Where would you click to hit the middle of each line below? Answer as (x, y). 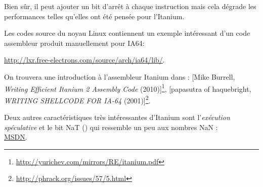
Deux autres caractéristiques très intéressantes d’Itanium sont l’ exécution (117, 117)
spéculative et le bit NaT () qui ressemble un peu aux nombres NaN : (111, 127)
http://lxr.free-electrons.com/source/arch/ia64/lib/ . (84, 60)
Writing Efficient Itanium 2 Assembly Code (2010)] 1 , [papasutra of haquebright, (128, 88)
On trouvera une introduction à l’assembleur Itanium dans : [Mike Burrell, (120, 76)
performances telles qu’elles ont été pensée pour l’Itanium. (94, 16)
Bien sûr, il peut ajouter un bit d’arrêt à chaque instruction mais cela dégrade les (130, 6)
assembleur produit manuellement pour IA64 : (74, 43)
